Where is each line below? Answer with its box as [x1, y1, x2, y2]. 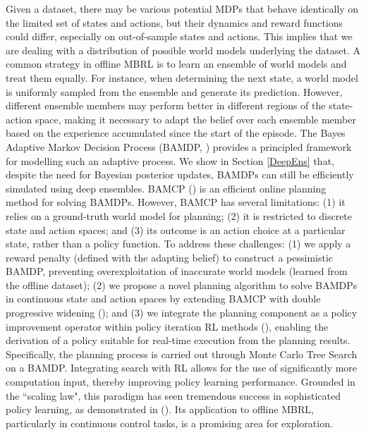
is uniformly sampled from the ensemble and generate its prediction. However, [6, 84, 343, 99]
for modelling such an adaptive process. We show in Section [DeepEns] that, [6, 153, 334, 168]
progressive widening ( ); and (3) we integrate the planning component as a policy [6, 305, 358, 320]
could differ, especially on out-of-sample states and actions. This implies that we [6, 29, 353, 44]
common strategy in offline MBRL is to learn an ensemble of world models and [6, 56, 347, 71]
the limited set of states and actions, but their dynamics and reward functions [6, 15, 343, 30]
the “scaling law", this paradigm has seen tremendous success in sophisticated [6, 388, 341, 403]
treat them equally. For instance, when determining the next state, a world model [6, 70, 358, 85]
